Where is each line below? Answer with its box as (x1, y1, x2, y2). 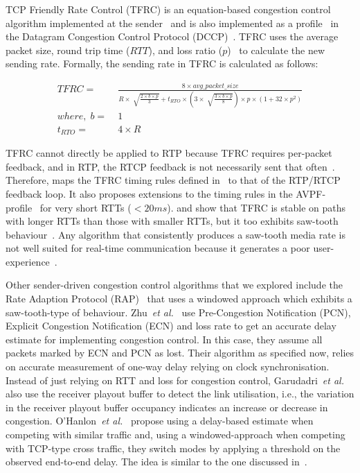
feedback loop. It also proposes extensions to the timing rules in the (6, 186, 293, 200)
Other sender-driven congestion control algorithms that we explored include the (6, 277, 343, 292)
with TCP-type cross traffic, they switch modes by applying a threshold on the (6, 440, 341, 455)
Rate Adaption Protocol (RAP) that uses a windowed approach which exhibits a (6, 291, 352, 306)
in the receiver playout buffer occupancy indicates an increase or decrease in (6, 399, 328, 414)
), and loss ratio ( (148, 42, 223, 57)
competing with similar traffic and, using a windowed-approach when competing (6, 427, 345, 442)
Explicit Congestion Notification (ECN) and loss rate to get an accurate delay (6, 318, 336, 333)
